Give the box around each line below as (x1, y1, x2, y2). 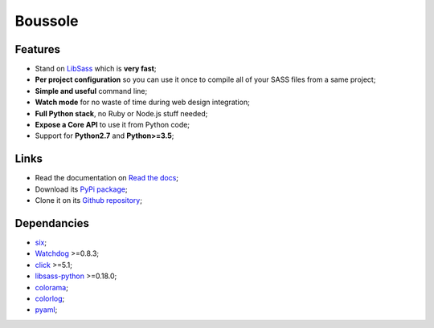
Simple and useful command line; (35, 86, 148, 95)
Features (14, 43, 60, 56)
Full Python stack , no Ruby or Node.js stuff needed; (35, 108, 208, 118)
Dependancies (14, 217, 90, 230)
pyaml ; (35, 305, 58, 314)
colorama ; (35, 282, 68, 292)
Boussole (14, 12, 79, 30)
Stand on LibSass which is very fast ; (35, 64, 157, 74)
